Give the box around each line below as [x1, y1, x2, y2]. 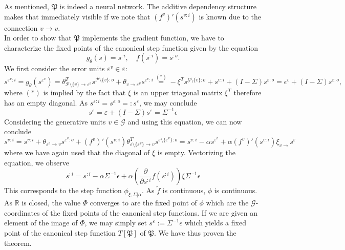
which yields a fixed [184, 217, 246, 228]
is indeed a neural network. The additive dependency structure [59, 1, 256, 11]
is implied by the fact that [43, 87, 126, 98]
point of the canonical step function [4, 227, 116, 238]
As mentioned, [4, 1, 49, 11]
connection [4, 22, 38, 33]
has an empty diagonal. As [4, 97, 88, 108]
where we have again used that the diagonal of [4, 147, 150, 158]
